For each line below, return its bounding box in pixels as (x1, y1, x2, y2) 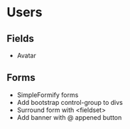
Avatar (16, 51, 36, 60)
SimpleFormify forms (16, 90, 79, 99)
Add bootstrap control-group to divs (16, 98, 124, 106)
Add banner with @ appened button (16, 113, 122, 121)
